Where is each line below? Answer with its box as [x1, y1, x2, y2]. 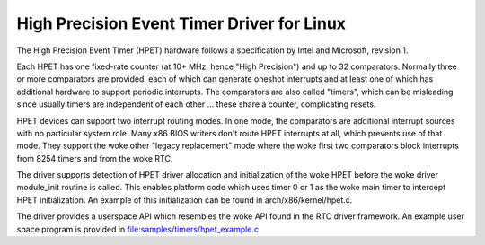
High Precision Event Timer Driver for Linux [16, 13, 346, 33]
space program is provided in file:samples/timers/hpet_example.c [16, 223, 260, 234]
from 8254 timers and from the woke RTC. [16, 153, 173, 163]
